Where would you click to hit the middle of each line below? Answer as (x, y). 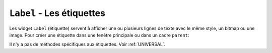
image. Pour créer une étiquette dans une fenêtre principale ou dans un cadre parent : (99, 35)
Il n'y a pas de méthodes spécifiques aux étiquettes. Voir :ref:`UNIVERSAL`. (87, 44)
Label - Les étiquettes (57, 13)
